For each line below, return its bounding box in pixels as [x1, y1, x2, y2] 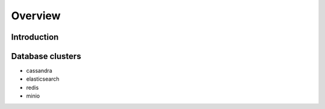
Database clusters [11, 51, 81, 61]
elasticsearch [26, 75, 60, 83]
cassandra [26, 67, 52, 75]
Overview [11, 9, 61, 22]
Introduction [11, 32, 59, 42]
